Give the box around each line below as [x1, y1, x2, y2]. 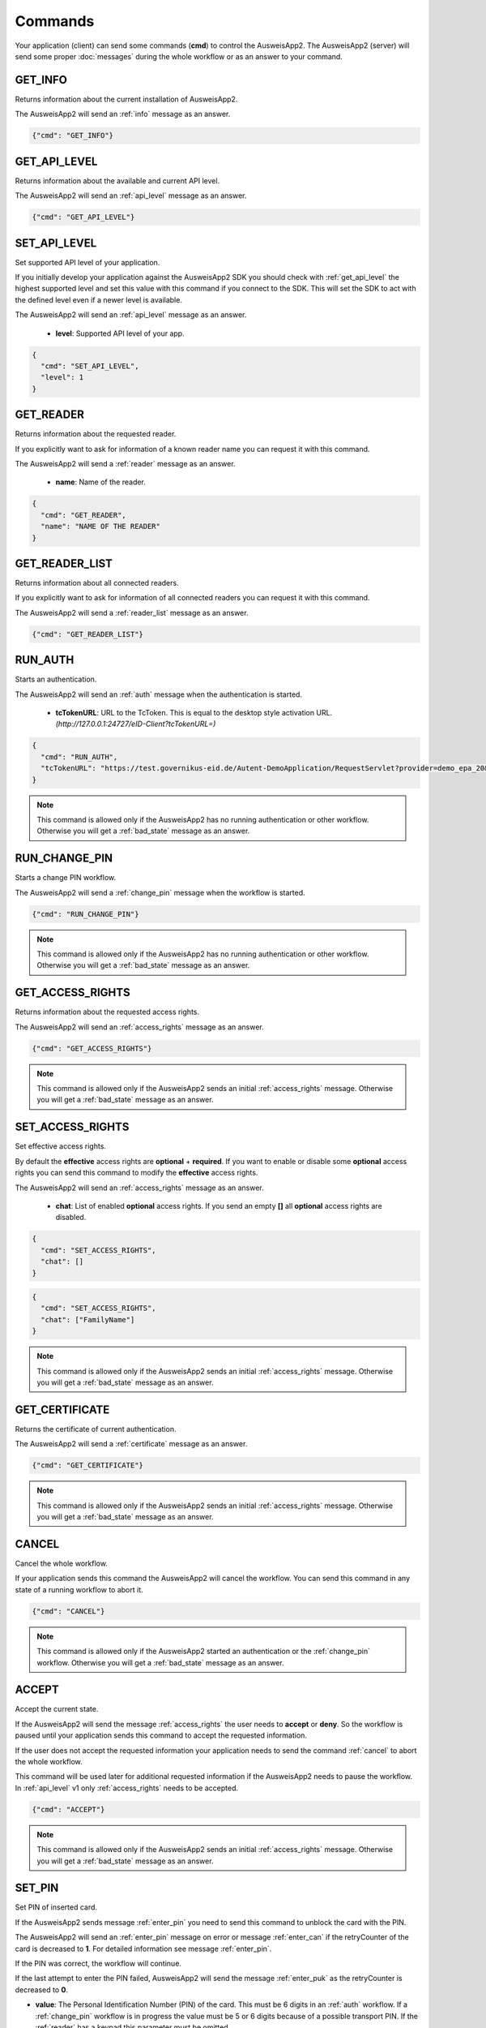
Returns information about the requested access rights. [15, 1007, 200, 1017]
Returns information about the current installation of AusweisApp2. [15, 94, 238, 104]
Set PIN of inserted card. [15, 1902, 97, 1912]
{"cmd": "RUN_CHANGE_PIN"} [32, 909, 139, 918]
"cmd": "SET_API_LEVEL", [40, 361, 139, 371]
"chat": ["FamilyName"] [40, 1315, 135, 1324]
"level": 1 [40, 373, 84, 382]
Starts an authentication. [15, 674, 97, 685]
